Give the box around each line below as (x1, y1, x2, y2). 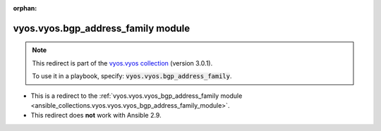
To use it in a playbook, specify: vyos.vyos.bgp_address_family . (32, 72, 232, 80)
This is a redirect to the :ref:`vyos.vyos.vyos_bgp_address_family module (30, 92, 243, 100)
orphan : (13, 4, 37, 12)
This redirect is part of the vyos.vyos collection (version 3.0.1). (32, 58, 213, 67)
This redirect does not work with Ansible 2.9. (30, 111, 162, 120)
